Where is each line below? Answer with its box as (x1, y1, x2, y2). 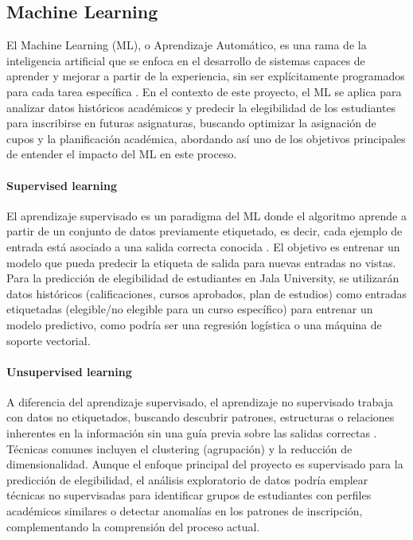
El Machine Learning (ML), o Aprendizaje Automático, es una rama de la (6, 37, 367, 53)
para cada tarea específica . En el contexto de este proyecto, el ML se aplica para (6, 83, 402, 99)
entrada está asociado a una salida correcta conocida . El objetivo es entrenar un (6, 238, 400, 254)
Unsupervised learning (6, 363, 132, 379)
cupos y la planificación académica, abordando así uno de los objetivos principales (6, 130, 406, 146)
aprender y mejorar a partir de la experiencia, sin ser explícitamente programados (6, 68, 405, 84)
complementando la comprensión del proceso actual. (6, 518, 260, 534)
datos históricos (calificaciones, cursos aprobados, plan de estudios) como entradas (6, 285, 407, 301)
